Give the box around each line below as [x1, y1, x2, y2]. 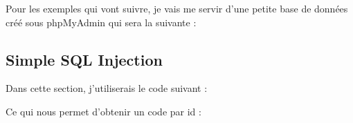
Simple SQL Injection [6, 48, 163, 70]
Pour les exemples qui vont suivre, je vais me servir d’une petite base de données [6, 1, 348, 15]
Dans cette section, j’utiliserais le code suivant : [6, 81, 208, 95]
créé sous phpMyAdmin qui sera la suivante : [6, 15, 197, 29]
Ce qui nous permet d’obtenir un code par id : [6, 104, 201, 118]
